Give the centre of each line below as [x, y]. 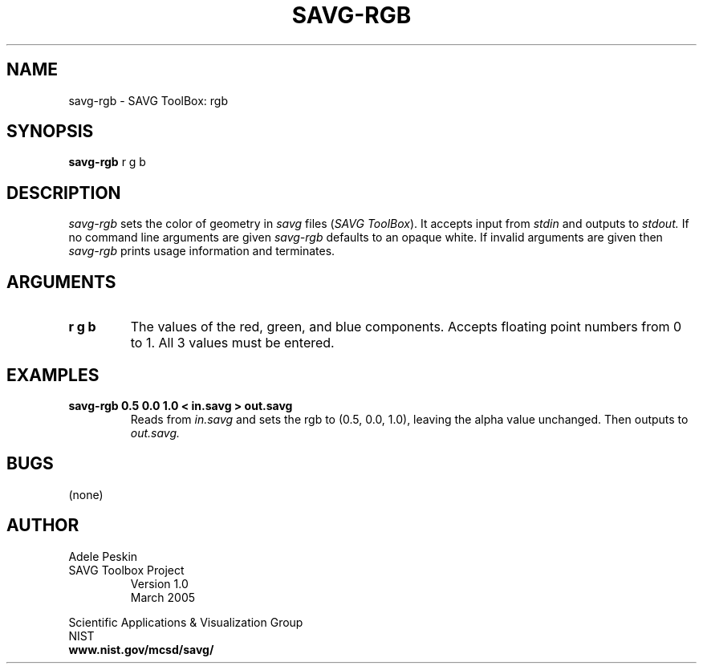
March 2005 [163, 597]
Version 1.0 [159, 583]
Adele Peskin [103, 556]
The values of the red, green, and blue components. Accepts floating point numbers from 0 [406, 327]
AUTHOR [43, 526]
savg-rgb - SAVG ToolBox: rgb [148, 100]
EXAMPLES [53, 375]
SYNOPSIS [50, 132]
